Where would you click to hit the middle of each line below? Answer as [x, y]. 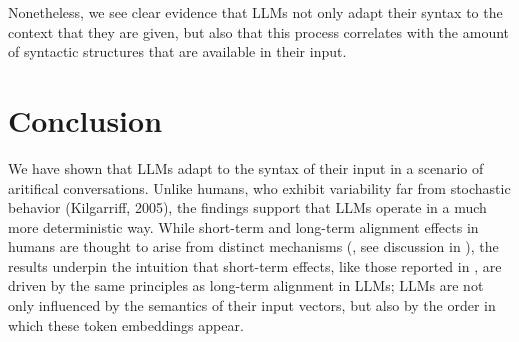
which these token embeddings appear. [126, 324]
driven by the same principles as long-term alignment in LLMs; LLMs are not [246, 285]
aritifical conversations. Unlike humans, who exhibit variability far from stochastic [259, 187]
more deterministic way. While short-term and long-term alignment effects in [243, 226]
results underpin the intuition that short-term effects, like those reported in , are [255, 265]
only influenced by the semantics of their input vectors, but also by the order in [252, 305]
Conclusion [85, 119]
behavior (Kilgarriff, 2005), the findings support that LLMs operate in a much [247, 207]
